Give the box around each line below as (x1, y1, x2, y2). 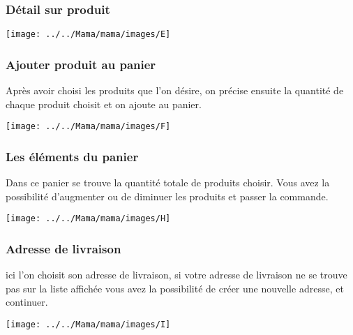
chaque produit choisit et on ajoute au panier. (6, 96, 202, 111)
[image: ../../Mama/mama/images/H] (6, 214, 171, 224)
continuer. (6, 295, 48, 309)
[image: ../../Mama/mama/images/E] (6, 29, 171, 40)
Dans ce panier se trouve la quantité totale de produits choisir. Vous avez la (6, 175, 330, 190)
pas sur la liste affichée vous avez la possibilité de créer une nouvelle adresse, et (6, 281, 344, 295)
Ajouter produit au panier (6, 55, 156, 73)
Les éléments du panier (6, 147, 139, 165)
